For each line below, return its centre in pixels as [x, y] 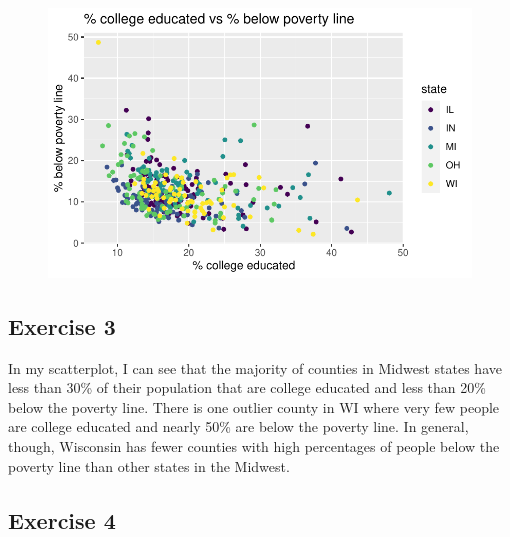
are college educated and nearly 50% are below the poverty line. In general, [238, 426]
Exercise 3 [62, 325]
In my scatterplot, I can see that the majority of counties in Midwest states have [255, 367]
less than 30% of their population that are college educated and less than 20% [247, 387]
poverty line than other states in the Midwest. [149, 465]
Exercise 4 [62, 519]
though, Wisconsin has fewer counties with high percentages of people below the [254, 445]
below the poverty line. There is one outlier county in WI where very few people [254, 406]
